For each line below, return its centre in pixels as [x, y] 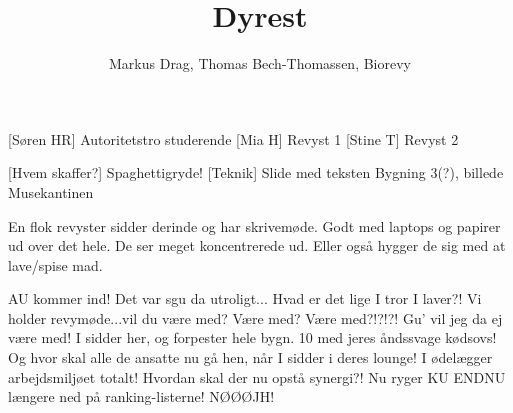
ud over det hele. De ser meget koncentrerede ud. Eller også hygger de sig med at [257, 245]
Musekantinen [51, 191]
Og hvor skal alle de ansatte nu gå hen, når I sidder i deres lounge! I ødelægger [250, 357]
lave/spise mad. [55, 264]
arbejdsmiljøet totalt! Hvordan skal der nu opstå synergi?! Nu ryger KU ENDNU [257, 376]
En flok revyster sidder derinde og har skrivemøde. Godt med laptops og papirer [254, 225]
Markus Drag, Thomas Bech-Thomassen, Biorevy [260, 63]
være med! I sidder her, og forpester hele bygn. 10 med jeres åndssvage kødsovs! [252, 337]
